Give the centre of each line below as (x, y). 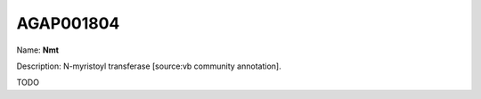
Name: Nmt (38, 50)
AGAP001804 (68, 23)
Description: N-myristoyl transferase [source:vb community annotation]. (149, 66)
